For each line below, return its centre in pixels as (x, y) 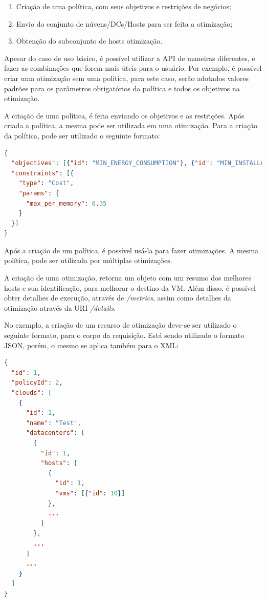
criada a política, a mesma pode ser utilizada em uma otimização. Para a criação (131, 125)
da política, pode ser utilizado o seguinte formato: (82, 135)
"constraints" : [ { (43, 173)
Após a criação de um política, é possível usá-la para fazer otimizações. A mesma (131, 250)
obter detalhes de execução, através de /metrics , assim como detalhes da (118, 298)
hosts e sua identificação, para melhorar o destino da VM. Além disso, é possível (130, 287)
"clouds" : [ (32, 393)
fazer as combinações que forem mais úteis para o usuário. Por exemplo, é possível (133, 68)
